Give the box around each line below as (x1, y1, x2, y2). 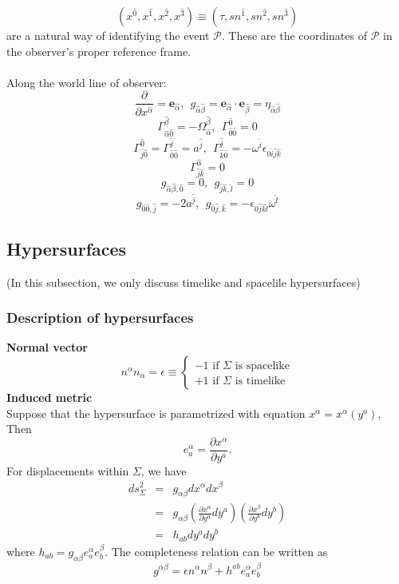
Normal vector (6, 339, 88, 356)
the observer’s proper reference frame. (6, 42, 192, 59)
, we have (140, 462, 187, 479)
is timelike (235, 375, 286, 387)
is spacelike (235, 360, 290, 371)
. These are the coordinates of (221, 27, 367, 43)
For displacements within (6, 462, 129, 479)
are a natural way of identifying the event (6, 27, 210, 43)
